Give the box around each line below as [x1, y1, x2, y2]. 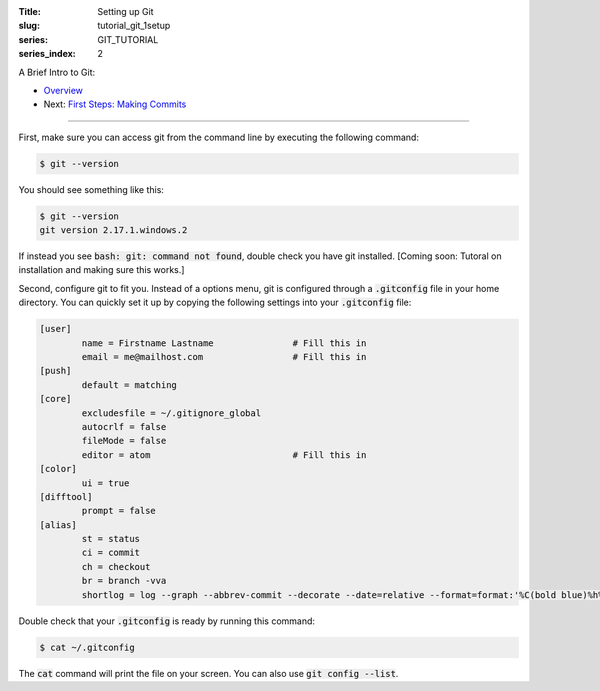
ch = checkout [81, 561, 151, 572]
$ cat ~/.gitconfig [39, 641, 135, 653]
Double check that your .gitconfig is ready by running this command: [18, 615, 315, 627]
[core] [39, 393, 72, 405]
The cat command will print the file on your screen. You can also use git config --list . [18, 667, 399, 679]
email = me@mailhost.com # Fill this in [81, 351, 367, 362]
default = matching [81, 379, 177, 390]
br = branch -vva [81, 575, 167, 587]
